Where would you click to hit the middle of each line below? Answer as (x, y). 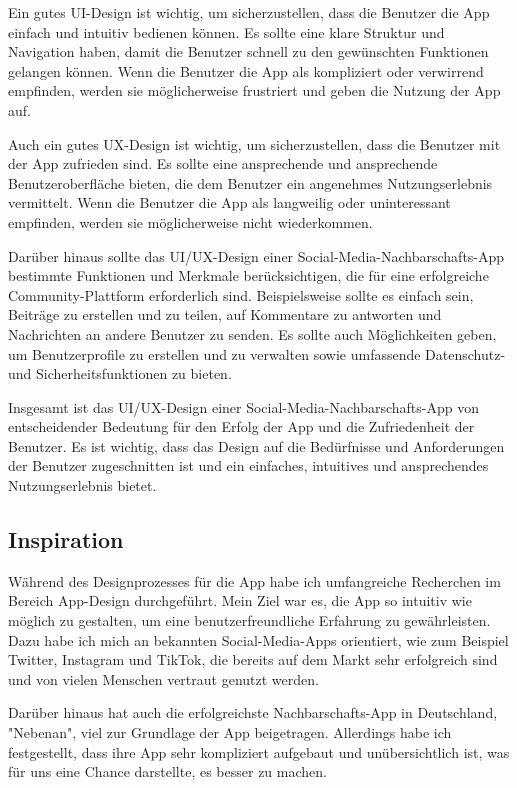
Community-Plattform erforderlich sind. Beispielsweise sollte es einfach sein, (241, 294)
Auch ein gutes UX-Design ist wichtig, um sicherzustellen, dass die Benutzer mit (254, 143)
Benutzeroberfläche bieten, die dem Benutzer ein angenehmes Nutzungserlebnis (250, 182)
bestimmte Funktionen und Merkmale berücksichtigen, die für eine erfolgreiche (248, 275)
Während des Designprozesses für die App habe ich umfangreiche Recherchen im (254, 580)
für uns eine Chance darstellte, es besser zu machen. (167, 771)
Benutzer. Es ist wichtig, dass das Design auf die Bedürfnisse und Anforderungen (256, 445)
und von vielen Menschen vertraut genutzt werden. (163, 678)
